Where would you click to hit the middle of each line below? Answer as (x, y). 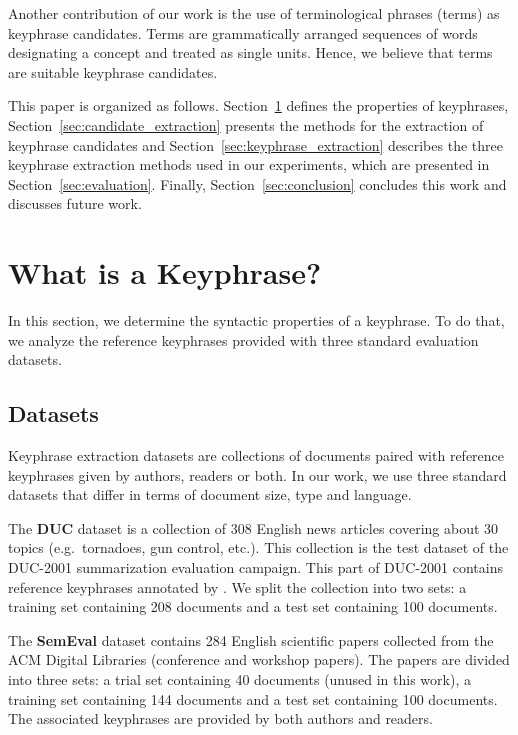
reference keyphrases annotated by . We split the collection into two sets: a (237, 586)
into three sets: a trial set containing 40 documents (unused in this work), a (239, 678)
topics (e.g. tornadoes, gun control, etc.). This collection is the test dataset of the (258, 547)
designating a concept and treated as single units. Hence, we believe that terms (250, 52)
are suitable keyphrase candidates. (113, 71)
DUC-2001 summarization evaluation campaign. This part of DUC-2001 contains (255, 567)
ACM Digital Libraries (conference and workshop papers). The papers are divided (259, 659)
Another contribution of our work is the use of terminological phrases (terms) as (254, 13)
